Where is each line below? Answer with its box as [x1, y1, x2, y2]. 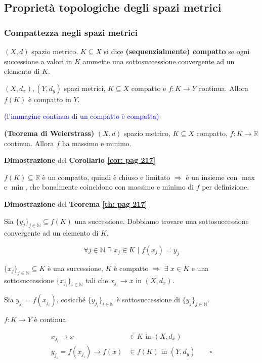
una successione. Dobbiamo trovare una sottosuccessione [74, 215, 249, 226]
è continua [34, 314, 66, 325]
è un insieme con [186, 171, 238, 182]
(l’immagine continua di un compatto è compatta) [4, 111, 159, 121]
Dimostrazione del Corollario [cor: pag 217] [4, 155, 156, 165]
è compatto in [28, 94, 71, 104]
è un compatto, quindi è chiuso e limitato [42, 171, 170, 182]
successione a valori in [4, 56, 72, 66]
